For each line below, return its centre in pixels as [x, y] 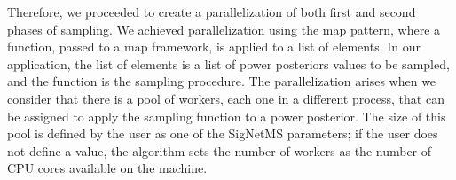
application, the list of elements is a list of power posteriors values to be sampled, [228, 63]
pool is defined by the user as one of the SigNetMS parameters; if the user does [223, 133]
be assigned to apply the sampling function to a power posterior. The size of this [227, 116]
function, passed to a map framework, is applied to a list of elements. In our [214, 47]
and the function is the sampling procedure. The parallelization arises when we [222, 81]
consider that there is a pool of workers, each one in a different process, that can [226, 98]
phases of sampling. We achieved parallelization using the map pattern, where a [224, 29]
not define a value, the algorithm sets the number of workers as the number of [220, 150]
